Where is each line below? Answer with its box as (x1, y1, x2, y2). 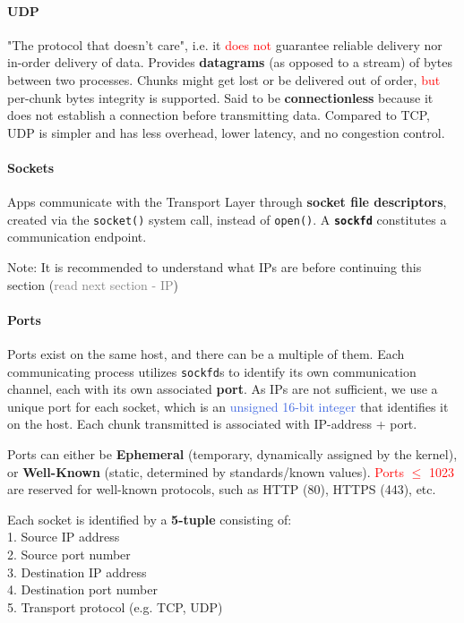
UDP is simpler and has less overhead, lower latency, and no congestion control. (7, 123, 445, 141)
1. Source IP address (7, 527, 120, 546)
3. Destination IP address (7, 562, 147, 581)
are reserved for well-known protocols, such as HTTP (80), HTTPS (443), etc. (7, 480, 436, 499)
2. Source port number (7, 544, 131, 563)
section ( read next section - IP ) (7, 275, 178, 294)
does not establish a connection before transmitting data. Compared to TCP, (7, 106, 430, 124)
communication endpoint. (7, 227, 147, 246)
